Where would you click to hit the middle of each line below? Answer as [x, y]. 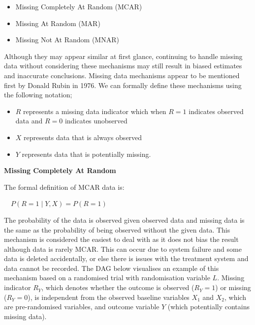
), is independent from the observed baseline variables [109, 297]
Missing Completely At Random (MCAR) [79, 6]
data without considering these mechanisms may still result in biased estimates [123, 66]
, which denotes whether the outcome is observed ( [118, 287]
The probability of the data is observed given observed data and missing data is [124, 220]
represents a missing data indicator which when [95, 111]
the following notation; [38, 95]
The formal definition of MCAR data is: [64, 187]
